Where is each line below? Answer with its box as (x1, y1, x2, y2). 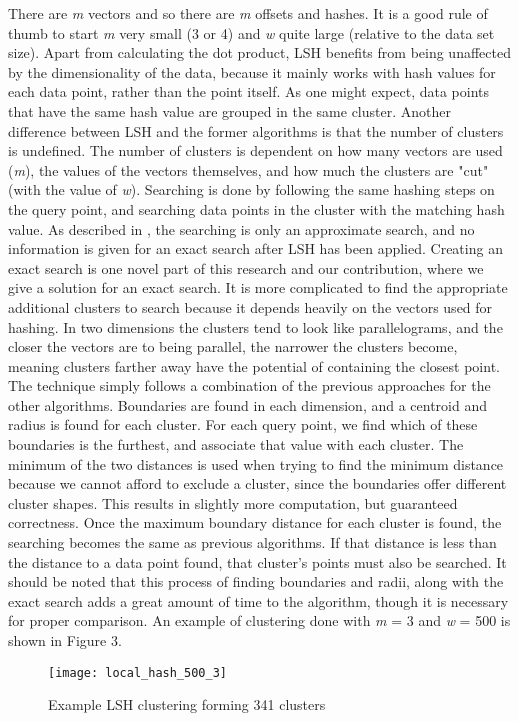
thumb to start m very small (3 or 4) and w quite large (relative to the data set (8, 22, 495, 43)
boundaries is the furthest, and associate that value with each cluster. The (8, 434, 464, 455)
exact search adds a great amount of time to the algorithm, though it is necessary (8, 590, 509, 611)
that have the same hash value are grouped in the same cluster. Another (8, 100, 451, 121)
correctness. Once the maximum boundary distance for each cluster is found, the (8, 512, 502, 533)
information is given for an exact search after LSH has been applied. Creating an (8, 238, 503, 259)
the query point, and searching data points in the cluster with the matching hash (8, 198, 505, 219)
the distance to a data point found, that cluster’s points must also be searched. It (8, 551, 507, 572)
